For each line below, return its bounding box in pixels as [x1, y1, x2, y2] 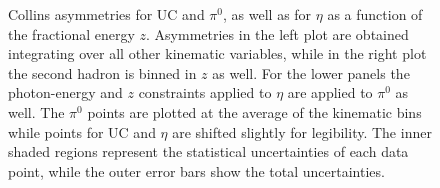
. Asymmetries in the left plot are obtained [146, 23, 409, 44]
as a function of [327, 4, 423, 24]
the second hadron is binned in [8, 62, 197, 83]
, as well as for [223, 4, 312, 24]
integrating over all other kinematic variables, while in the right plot [8, 43, 427, 64]
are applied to [287, 82, 373, 103]
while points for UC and [8, 121, 156, 142]
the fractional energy [8, 23, 135, 44]
